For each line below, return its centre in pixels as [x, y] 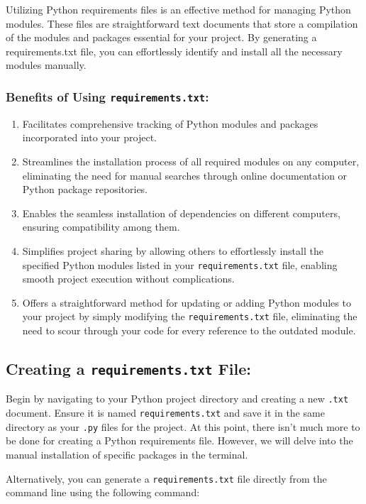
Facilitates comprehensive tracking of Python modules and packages [170, 123]
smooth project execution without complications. [128, 279]
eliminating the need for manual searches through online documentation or [185, 175]
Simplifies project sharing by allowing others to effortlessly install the [173, 250]
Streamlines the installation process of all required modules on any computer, [191, 161]
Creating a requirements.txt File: [128, 368]
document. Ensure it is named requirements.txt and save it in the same [165, 413]
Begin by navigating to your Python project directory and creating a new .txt [177, 399]
